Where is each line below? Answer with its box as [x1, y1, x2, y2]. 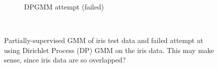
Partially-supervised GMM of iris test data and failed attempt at [4, 35, 203, 45]
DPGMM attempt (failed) [24, 1, 104, 11]
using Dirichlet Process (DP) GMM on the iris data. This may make [4, 44, 214, 55]
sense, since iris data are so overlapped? [4, 54, 126, 65]
